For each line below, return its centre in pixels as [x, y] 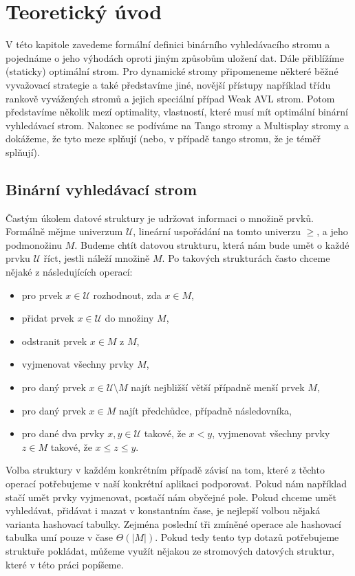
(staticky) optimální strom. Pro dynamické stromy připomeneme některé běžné [172, 71]
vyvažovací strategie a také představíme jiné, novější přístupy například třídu [168, 84]
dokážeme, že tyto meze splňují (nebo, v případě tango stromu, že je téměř [163, 139]
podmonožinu [34, 244]
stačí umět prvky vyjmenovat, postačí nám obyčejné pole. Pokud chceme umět [171, 497]
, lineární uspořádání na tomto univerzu [217, 231]
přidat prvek [48, 318]
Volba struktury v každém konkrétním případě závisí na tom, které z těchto [165, 470]
